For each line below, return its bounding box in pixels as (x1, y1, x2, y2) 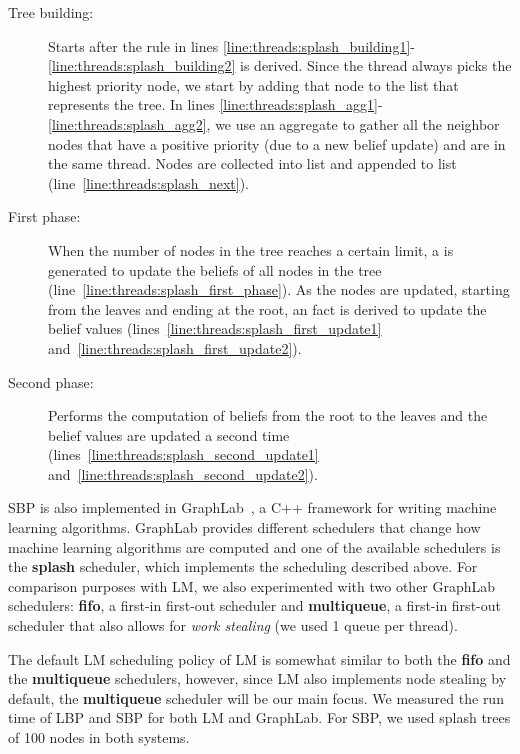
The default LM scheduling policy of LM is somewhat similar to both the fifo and (8, 648, 511, 669)
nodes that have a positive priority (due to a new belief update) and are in (48, 133, 506, 154)
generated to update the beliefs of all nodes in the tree (48, 259, 382, 280)
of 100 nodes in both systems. (8, 727, 190, 747)
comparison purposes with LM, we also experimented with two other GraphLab (8, 575, 496, 596)
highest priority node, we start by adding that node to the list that (48, 74, 459, 95)
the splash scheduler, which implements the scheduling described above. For (8, 556, 478, 577)
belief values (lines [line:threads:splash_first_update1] (48, 318, 382, 339)
